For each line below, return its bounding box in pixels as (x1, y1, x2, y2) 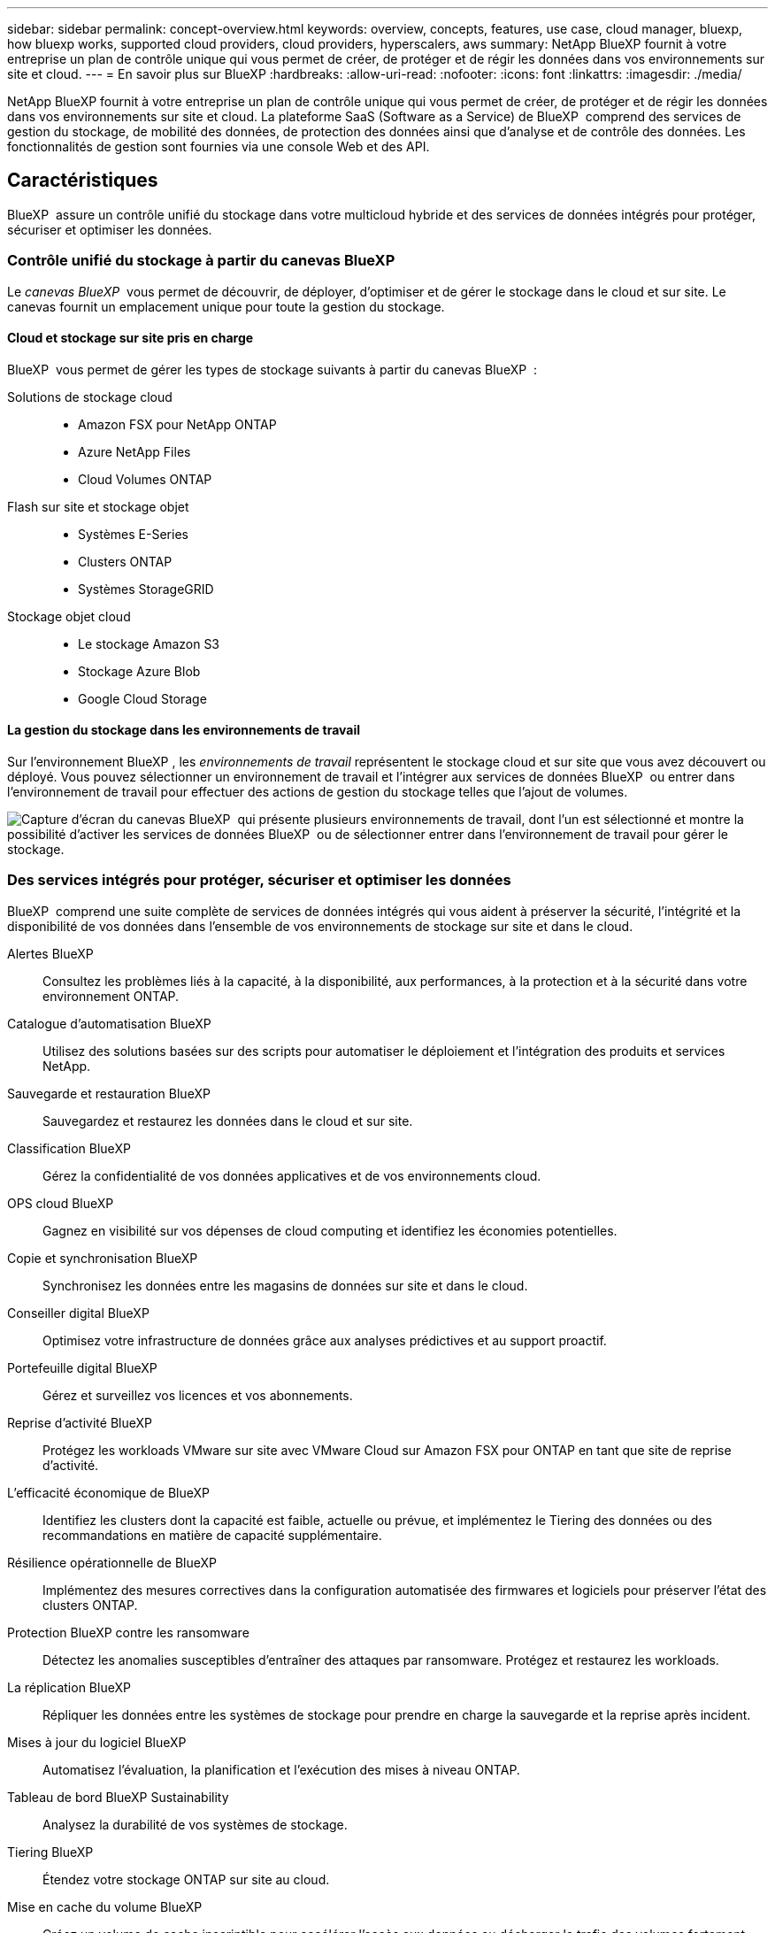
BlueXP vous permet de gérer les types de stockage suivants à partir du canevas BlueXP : (7, 361, 538, 377)
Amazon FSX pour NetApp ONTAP (78, 416, 277, 432)
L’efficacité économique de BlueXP (7, 1484, 211, 1500)
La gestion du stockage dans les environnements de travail (7, 722, 361, 738)
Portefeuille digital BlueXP (7, 1359, 157, 1375)
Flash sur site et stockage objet (7, 498, 189, 514)
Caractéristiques (7, 169, 158, 192)
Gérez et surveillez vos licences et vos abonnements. (42, 1387, 353, 1403)
